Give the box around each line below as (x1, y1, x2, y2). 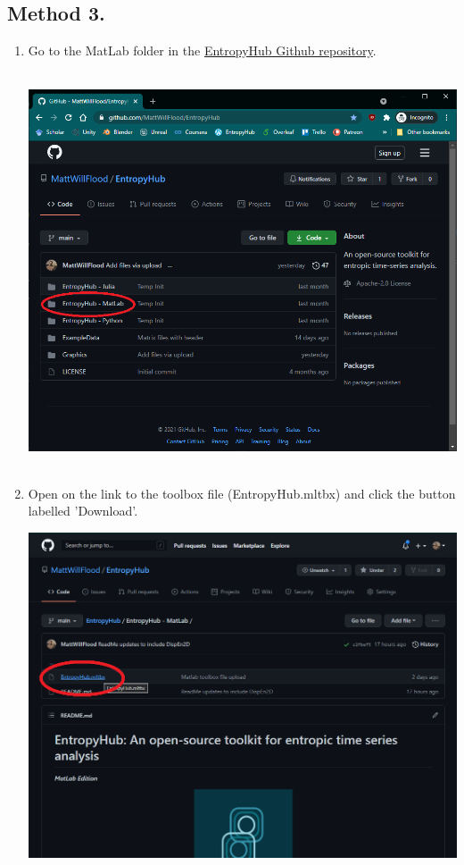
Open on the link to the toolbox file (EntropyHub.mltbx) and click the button (28, 483, 456, 502)
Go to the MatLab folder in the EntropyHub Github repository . (28, 41, 377, 60)
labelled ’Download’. (28, 501, 138, 520)
